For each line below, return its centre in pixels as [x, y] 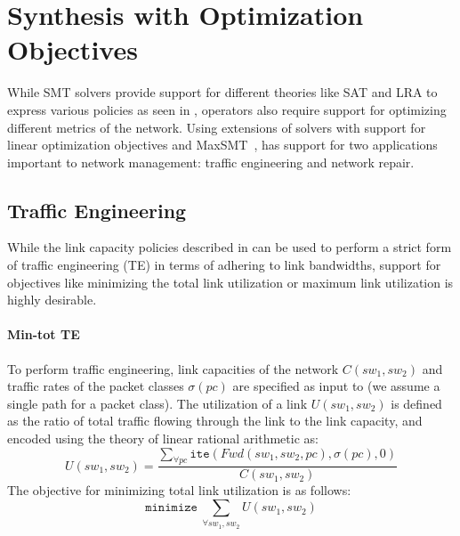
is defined [416, 403]
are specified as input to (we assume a [336, 386]
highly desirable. [52, 300]
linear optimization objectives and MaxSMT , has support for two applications [222, 145]
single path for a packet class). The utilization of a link [157, 403]
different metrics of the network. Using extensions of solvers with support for [217, 127]
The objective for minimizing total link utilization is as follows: [179, 490]
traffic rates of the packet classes [96, 386]
